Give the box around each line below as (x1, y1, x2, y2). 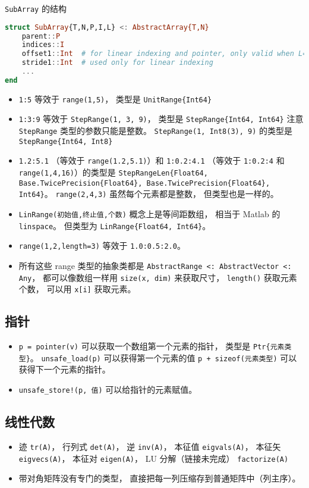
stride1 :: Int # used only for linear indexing (21, 58, 213, 67)
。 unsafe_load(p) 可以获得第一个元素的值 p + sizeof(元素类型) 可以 (30, 351, 297, 364)
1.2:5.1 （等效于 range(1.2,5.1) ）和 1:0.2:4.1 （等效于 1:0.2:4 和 (18, 154, 285, 167)
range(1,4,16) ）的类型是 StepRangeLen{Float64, (18, 166, 208, 179)
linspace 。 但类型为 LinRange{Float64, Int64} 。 (18, 219, 211, 232)
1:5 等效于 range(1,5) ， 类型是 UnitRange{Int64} (18, 92, 212, 105)
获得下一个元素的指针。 (18, 363, 111, 376)
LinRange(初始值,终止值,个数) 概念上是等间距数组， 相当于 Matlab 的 (18, 208, 280, 220)
